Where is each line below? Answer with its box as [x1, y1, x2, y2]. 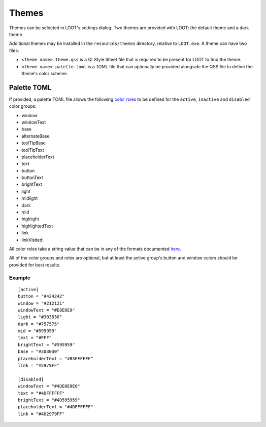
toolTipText [21, 147, 44, 153]
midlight [21, 195, 38, 201]
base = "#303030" [18, 349, 60, 354]
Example [9, 274, 31, 281]
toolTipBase [21, 140, 46, 146]
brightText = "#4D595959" [18, 397, 81, 403]
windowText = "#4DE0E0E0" [18, 384, 81, 389]
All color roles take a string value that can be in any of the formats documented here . [9, 246, 182, 252]
